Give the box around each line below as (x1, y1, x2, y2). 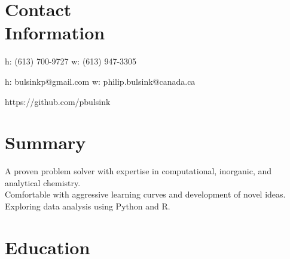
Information (5, 20, 105, 45)
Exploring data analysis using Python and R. (5, 200, 170, 212)
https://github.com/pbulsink (5, 95, 111, 107)
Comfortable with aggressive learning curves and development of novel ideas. (5, 188, 286, 201)
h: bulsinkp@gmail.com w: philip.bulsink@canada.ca (5, 75, 196, 87)
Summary (5, 130, 86, 155)
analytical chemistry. (5, 176, 81, 189)
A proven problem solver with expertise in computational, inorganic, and (5, 165, 272, 177)
